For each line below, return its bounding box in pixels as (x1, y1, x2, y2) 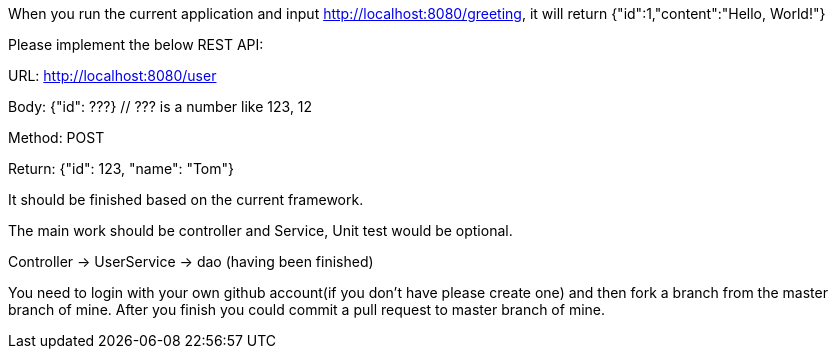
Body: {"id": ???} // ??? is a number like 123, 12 (8, 98, 313, 115)
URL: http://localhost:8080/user (8, 67, 217, 84)
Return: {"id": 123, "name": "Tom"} (8, 160, 235, 177)
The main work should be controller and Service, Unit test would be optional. (8, 222, 513, 239)
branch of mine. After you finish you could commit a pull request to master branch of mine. (8, 301, 606, 318)
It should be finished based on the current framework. (8, 191, 364, 208)
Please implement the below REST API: (8, 36, 264, 53)
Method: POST (8, 129, 105, 146)
